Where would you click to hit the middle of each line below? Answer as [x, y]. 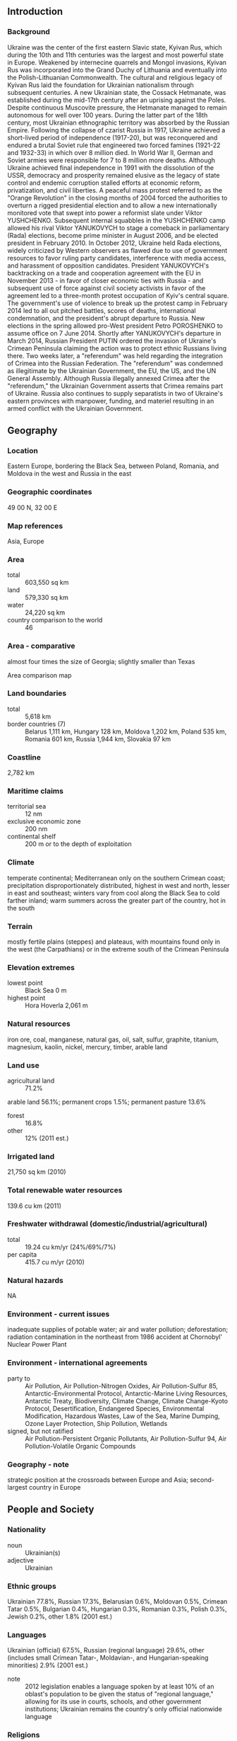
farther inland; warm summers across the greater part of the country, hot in [117, 900]
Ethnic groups [32, 1586]
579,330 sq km [47, 598]
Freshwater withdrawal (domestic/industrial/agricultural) [108, 1224]
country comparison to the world [55, 620]
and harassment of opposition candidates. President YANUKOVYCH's [108, 266]
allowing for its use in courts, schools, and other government [113, 1701]
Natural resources [39, 1024]
